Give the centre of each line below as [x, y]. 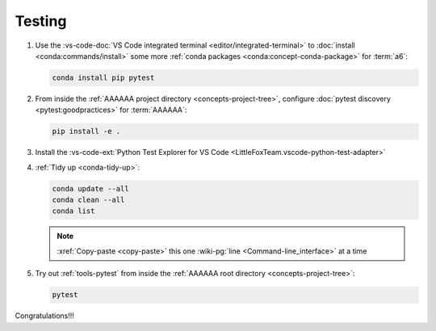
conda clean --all [88, 200]
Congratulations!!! [44, 316]
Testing [41, 21]
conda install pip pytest [103, 78]
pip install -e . [86, 132]
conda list [73, 211]
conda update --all [90, 189]
